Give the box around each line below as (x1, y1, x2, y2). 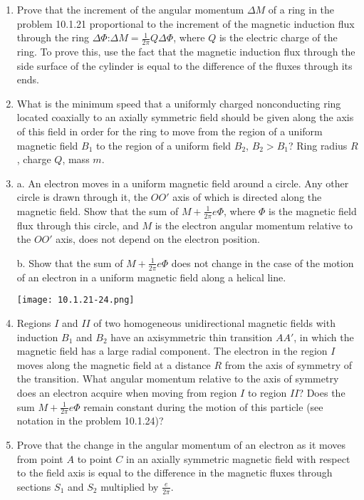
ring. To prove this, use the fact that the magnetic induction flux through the (16, 44, 355, 59)
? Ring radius (288, 137, 348, 152)
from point (16, 451, 63, 466)
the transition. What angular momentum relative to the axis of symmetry (16, 371, 339, 386)
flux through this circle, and (16, 217, 139, 232)
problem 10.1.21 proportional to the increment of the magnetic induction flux (16, 16, 355, 31)
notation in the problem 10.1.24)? (16, 413, 164, 428)
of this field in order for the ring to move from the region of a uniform (16, 123, 323, 138)
